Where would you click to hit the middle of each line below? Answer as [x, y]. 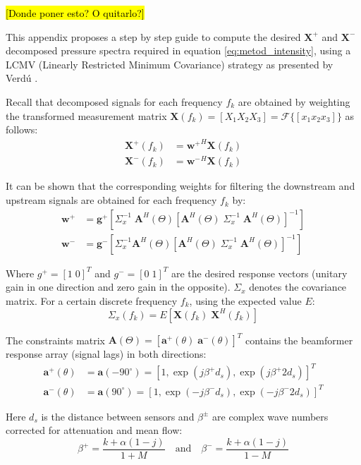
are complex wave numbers [270, 416]
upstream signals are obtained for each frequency [111, 200]
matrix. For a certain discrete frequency [92, 300]
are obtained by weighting [294, 101]
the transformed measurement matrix [86, 115]
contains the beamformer [299, 339]
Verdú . [22, 78]
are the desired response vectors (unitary [259, 273]
